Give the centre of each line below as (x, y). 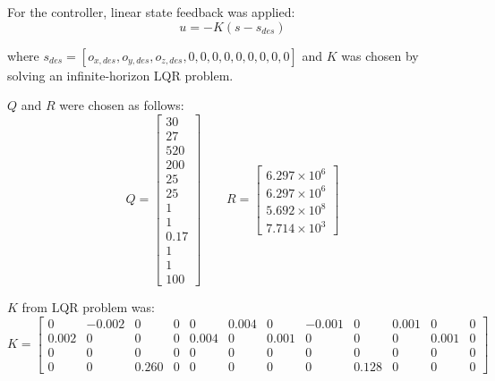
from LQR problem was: (88, 307)
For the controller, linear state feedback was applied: (151, 12)
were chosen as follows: (122, 105)
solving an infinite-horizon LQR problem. (120, 75)
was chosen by (380, 55)
